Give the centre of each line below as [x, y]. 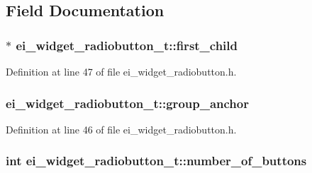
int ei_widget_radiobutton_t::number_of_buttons [156, 161]
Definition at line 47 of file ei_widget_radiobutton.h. [121, 71]
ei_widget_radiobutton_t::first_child [127, 45]
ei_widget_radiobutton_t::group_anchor [127, 103]
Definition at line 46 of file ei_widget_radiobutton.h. [121, 129]
